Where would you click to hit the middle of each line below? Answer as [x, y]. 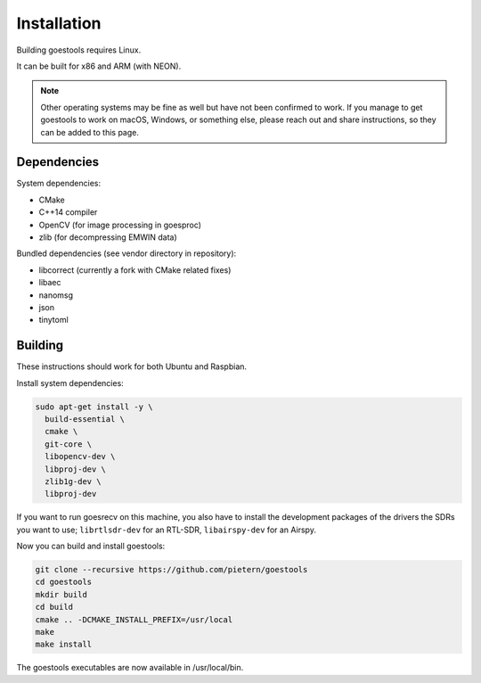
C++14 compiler [68, 212]
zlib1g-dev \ [73, 481]
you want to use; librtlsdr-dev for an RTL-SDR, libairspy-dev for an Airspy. [166, 530]
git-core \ [69, 444]
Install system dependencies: [70, 383]
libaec [50, 283]
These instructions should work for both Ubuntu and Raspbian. [132, 366]
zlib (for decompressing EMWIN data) [108, 237]
